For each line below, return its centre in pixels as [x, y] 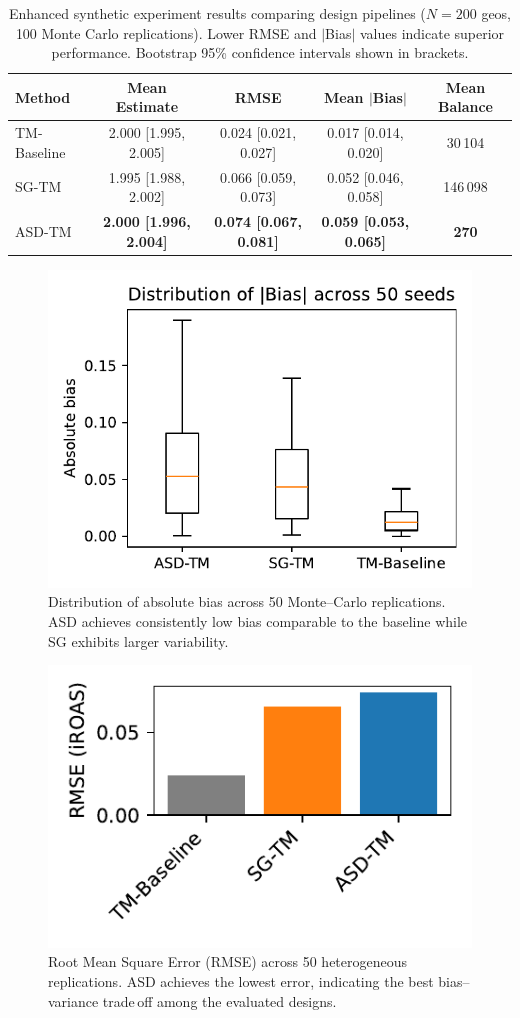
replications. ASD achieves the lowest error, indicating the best [241, 981]
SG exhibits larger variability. [138, 640]
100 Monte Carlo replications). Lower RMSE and [166, 32]
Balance [465, 106]
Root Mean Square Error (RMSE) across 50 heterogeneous [228, 961]
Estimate [147, 106]
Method [43, 96]
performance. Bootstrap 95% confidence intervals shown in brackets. [260, 52]
